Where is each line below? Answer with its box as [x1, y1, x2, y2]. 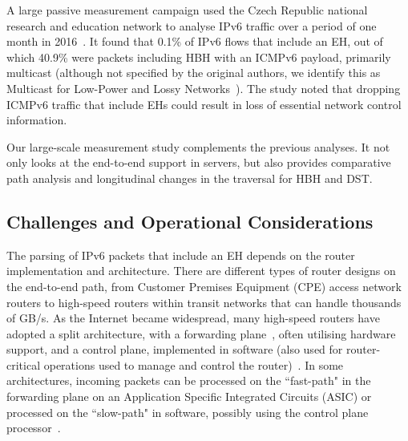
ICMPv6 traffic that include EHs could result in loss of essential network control [6, 95, 402, 112]
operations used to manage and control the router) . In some [43, 356, 344, 373]
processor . [6, 419, 61, 436]
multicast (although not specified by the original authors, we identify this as [6, 64, 381, 81]
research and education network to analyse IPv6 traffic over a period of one [6, 17, 377, 34]
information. [6, 111, 67, 128]
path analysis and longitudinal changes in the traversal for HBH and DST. [6, 169, 373, 186]
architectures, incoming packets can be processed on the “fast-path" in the [6, 372, 371, 389]
